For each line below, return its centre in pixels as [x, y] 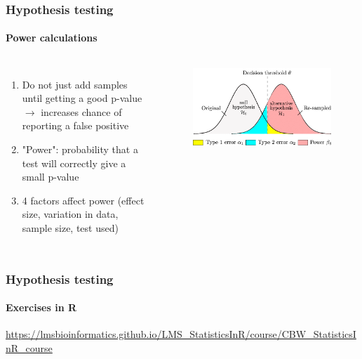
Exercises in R [41, 307]
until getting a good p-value [82, 98]
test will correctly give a [74, 163]
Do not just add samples [75, 84]
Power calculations [52, 38]
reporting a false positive [75, 125]
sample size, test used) [70, 227]
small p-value [51, 177]
